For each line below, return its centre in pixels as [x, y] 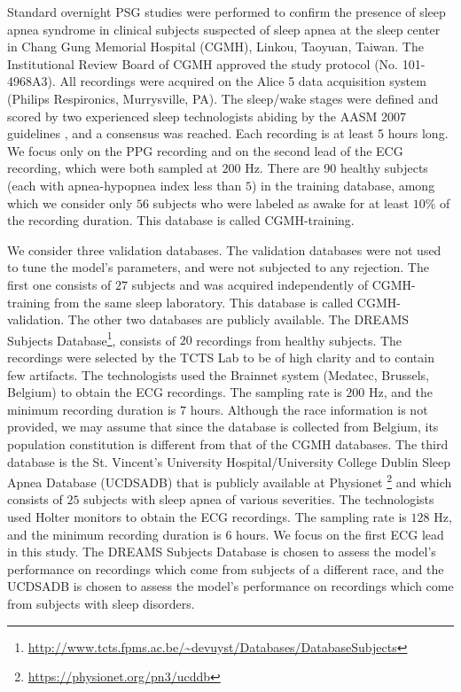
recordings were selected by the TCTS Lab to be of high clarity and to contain [221, 357]
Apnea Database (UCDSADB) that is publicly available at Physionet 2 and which [230, 481]
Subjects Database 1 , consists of [91, 338]
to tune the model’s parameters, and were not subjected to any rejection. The [218, 267]
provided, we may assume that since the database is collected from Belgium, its [223, 427]
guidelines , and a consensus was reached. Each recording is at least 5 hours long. [228, 133]
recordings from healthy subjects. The [299, 340]
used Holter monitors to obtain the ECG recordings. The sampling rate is [207, 516]
